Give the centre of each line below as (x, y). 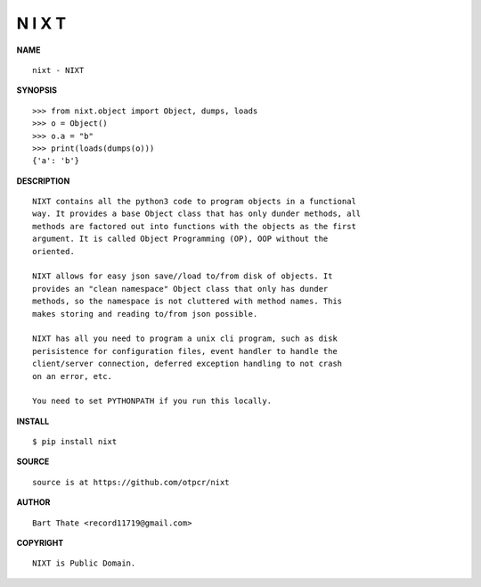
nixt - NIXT (58, 70)
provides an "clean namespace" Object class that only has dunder (180, 289)
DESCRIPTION (43, 181)
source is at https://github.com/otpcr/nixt (131, 482)
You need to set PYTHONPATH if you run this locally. (152, 401)
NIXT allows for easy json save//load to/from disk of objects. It (183, 276)
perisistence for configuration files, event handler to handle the (185, 351)
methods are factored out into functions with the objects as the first (194, 226)
